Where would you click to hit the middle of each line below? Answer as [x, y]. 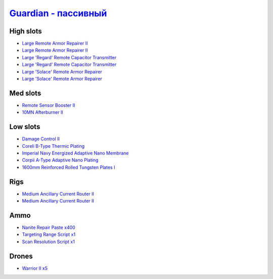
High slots [26, 31]
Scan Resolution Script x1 [49, 242]
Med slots [25, 93]
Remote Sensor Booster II [49, 105]
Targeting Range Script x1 [49, 234]
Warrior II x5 [35, 268]
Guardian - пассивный [58, 13]
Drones [21, 256]
